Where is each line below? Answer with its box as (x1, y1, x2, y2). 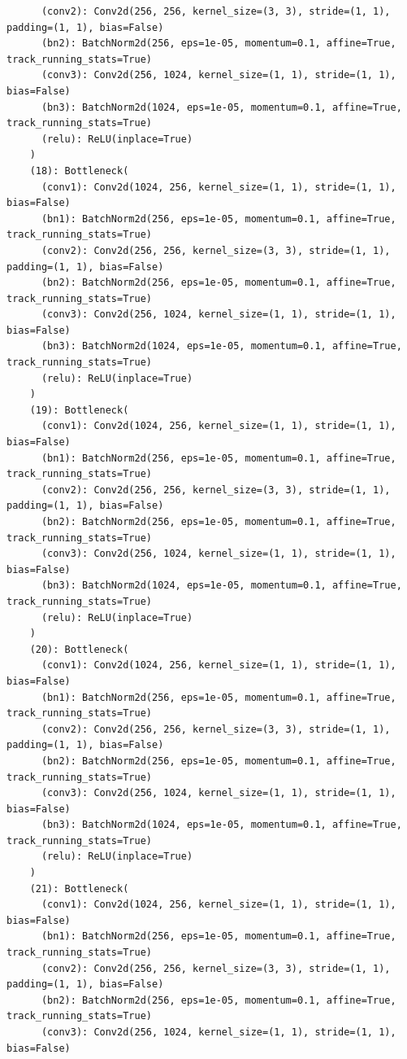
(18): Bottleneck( (29, 164, 129, 177)
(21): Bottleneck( (29, 882, 129, 895)
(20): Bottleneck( (29, 643, 129, 655)
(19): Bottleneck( (29, 404, 129, 416)
